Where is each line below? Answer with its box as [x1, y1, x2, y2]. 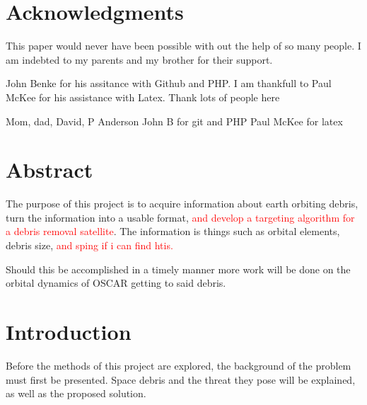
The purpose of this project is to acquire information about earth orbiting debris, [6, 196, 359, 211]
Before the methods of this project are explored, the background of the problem [6, 358, 351, 372]
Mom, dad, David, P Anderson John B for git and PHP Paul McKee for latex [6, 113, 343, 128]
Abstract [6, 155, 93, 184]
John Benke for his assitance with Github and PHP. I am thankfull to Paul [6, 76, 332, 91]
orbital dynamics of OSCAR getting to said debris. [6, 275, 226, 290]
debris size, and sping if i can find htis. [6, 238, 173, 252]
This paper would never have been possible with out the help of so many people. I [6, 38, 361, 53]
